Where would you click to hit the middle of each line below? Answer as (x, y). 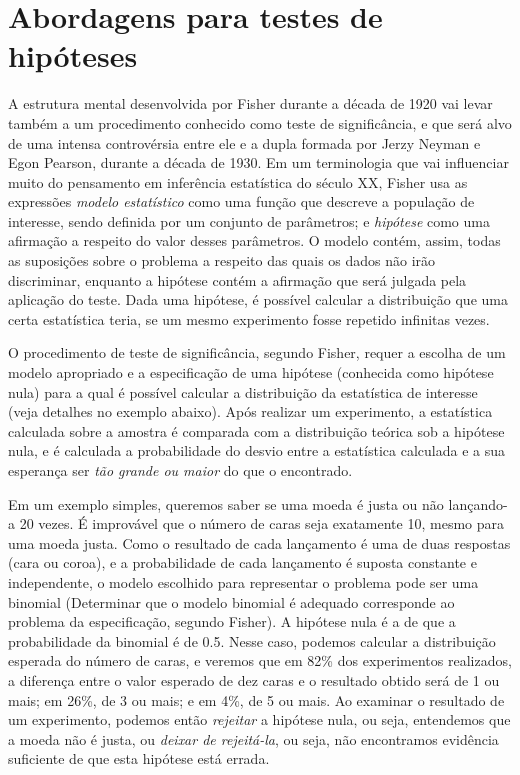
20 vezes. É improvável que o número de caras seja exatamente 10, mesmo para (261, 523)
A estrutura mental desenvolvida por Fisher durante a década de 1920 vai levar (250, 103)
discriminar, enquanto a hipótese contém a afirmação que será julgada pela (237, 279)
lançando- (478, 503)
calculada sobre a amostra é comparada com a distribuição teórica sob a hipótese (256, 430)
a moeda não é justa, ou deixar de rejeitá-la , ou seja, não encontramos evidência (253, 738)
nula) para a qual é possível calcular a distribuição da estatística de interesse (243, 391)
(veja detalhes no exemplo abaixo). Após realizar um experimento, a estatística (250, 411)
